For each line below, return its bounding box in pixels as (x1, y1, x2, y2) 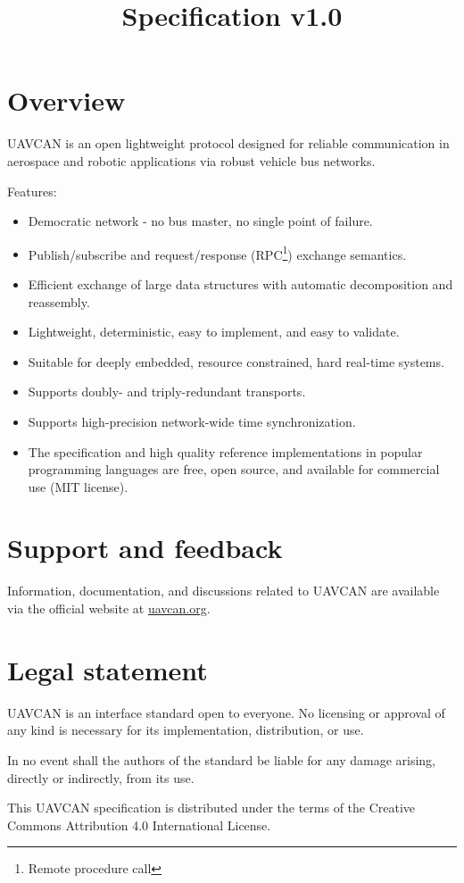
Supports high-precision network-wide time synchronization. (28, 412, 356, 430)
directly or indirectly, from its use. (7, 768, 195, 787)
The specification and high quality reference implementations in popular (28, 442, 423, 461)
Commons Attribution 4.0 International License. (7, 815, 271, 834)
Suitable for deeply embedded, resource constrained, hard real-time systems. (28, 352, 444, 371)
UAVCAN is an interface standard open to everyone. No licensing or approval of (7, 703, 445, 721)
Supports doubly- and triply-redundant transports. (28, 382, 306, 401)
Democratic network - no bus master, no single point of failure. (28, 212, 373, 230)
